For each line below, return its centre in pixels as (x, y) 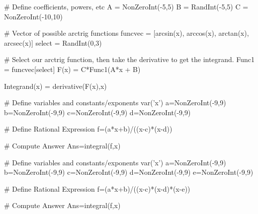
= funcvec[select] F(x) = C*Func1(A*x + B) (72, 69)
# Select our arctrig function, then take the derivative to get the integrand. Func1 (129, 59)
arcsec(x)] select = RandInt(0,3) (53, 42)
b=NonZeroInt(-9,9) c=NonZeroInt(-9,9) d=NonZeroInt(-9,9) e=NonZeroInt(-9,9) (129, 172)
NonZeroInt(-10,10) (33, 16)
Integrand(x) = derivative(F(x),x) (55, 86)
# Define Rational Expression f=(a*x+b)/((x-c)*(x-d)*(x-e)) (97, 188)
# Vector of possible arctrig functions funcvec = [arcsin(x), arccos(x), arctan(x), (127, 33)
